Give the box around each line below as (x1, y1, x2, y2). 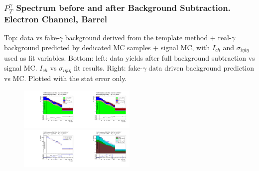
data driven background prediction (148, 62, 255, 73)
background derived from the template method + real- (65, 32, 232, 43)
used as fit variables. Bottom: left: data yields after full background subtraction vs (4, 53, 255, 63)
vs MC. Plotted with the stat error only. (4, 73, 127, 84)
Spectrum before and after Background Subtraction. (16, 1, 231, 13)
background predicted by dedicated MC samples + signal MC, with (4, 42, 210, 52)
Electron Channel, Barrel (4, 12, 108, 25)
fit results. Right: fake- (74, 62, 143, 73)
